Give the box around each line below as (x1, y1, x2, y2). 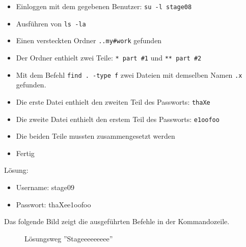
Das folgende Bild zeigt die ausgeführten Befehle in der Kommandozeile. (4, 216, 230, 227)
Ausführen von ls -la (16, 18, 86, 28)
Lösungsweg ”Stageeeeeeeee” (24, 233, 113, 243)
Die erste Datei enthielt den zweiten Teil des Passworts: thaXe (16, 96, 210, 107)
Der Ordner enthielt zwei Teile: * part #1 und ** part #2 (16, 52, 202, 63)
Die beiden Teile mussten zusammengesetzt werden (16, 131, 175, 141)
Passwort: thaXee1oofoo (16, 199, 91, 209)
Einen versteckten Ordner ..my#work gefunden (16, 35, 162, 46)
